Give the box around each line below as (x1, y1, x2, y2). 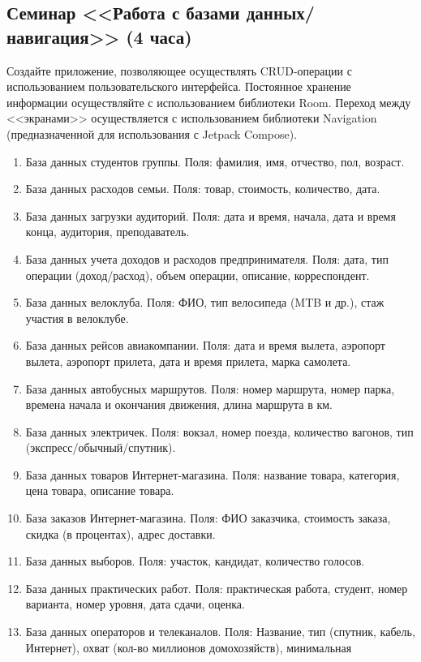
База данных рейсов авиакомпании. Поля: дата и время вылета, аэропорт (25, 337, 385, 354)
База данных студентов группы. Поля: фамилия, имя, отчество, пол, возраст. (25, 153, 405, 170)
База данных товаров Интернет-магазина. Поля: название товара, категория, (25, 466, 400, 483)
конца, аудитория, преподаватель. (25, 223, 190, 240)
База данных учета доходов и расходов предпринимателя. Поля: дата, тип (25, 250, 389, 267)
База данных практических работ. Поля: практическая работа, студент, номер (25, 579, 408, 596)
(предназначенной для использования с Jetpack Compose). (6, 125, 298, 142)
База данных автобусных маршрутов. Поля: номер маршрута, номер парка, (25, 380, 395, 397)
